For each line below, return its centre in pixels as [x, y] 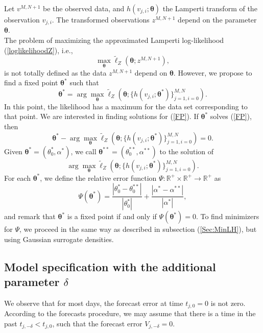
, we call [83, 151]
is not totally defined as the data [55, 72]
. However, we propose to [213, 72]
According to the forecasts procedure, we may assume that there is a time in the [130, 313]
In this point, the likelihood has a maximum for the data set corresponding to [126, 106]
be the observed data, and [84, 8]
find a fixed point [31, 82]
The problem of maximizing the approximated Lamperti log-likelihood [114, 40]
